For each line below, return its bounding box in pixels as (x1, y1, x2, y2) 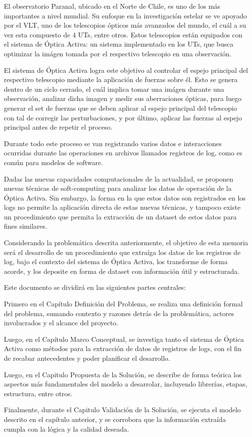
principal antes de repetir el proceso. (4, 122, 113, 132)
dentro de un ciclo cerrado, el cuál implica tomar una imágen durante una (4, 84, 224, 94)
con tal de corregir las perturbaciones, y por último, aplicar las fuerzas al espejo (4, 112, 242, 122)
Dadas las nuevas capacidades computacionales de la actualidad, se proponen (4, 173, 234, 184)
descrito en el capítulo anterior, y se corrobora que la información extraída (4, 414, 226, 424)
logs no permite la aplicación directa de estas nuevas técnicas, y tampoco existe (4, 202, 241, 212)
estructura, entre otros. (4, 388, 72, 398)
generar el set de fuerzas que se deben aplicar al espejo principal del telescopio (4, 102, 237, 113)
